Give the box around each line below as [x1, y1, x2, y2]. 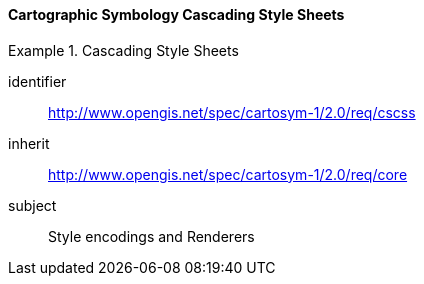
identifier [8, 72, 67, 90]
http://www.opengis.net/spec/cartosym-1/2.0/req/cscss [48, 103, 416, 121]
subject [8, 196, 57, 214]
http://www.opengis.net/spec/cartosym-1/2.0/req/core [48, 165, 408, 183]
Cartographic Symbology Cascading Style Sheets [8, 6, 345, 23]
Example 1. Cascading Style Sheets [8, 41, 239, 59]
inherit [8, 134, 50, 152]
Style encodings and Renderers [48, 227, 255, 245]
